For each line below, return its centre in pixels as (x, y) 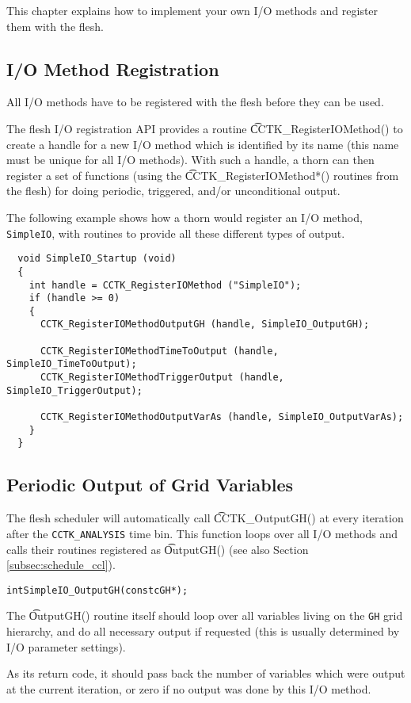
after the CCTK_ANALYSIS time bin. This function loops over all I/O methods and (202, 533)
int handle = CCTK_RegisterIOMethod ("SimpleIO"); (165, 285)
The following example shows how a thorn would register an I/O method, (185, 217)
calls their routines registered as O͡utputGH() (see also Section (158, 549)
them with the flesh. (55, 26)
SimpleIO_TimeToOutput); (72, 364)
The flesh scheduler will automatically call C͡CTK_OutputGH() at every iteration (205, 518)
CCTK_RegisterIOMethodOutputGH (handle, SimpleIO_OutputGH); (205, 325)
